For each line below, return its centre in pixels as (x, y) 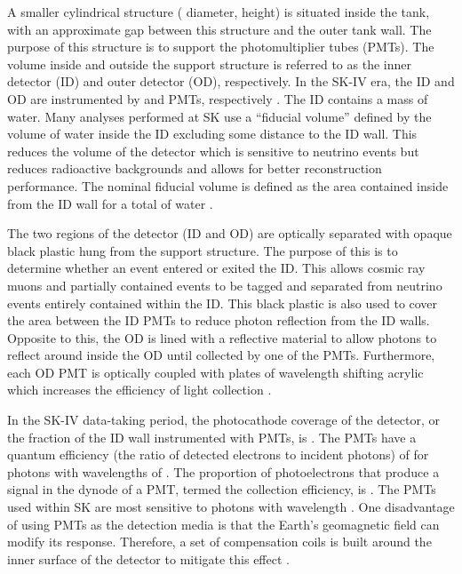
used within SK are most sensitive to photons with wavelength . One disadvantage (231, 507)
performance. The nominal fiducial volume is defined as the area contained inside (228, 185)
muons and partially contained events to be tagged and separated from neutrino (225, 285)
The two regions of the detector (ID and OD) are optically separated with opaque (230, 233)
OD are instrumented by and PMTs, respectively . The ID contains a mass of (218, 98)
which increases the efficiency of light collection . (139, 390)
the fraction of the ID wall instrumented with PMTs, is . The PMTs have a (212, 437)
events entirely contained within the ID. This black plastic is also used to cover (223, 303)
